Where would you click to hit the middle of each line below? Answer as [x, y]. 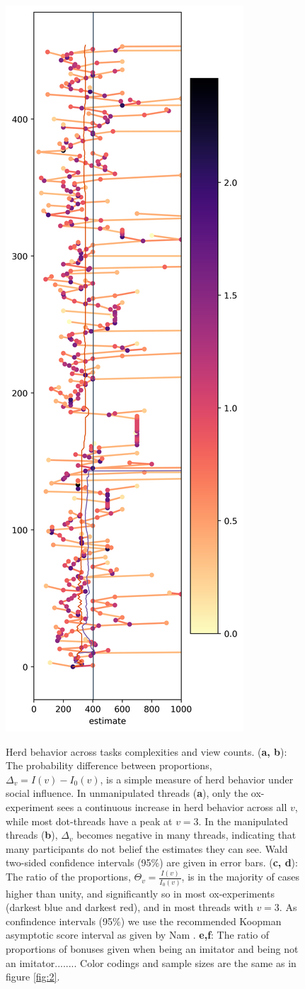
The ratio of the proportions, [68, 877]
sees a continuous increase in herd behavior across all [172, 806]
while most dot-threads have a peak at [89, 821]
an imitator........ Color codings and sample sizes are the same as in [151, 962]
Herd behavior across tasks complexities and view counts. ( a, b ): [146, 751]
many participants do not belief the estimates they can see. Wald [147, 848]
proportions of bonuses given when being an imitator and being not [152, 948]
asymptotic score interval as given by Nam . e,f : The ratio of [138, 935]
